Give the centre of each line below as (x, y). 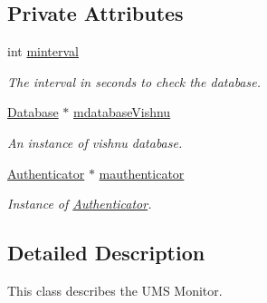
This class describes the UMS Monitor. (115, 290)
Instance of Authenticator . (80, 204)
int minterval (43, 51)
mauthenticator (142, 173)
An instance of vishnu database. (95, 142)
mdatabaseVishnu (122, 112)
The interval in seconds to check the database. (134, 81)
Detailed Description (106, 253)
